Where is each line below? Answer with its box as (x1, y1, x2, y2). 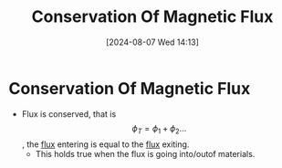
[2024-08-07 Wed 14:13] (105, 37, 200, 47)
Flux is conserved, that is (21, 108, 117, 120)
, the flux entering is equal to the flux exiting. (21, 139, 190, 150)
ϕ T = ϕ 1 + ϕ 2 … (131, 122, 187, 136)
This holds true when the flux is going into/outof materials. (35, 149, 256, 160)
